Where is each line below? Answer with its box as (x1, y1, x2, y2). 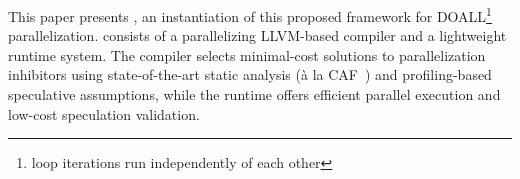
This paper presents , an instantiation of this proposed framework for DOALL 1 (8, 3, 492, 26)
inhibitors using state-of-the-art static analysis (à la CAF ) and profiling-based (8, 64, 492, 85)
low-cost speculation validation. (8, 103, 200, 124)
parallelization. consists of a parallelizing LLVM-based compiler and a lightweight (8, 25, 507, 46)
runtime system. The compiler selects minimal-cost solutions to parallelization (8, 44, 486, 65)
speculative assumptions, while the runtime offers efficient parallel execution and (8, 84, 501, 105)
